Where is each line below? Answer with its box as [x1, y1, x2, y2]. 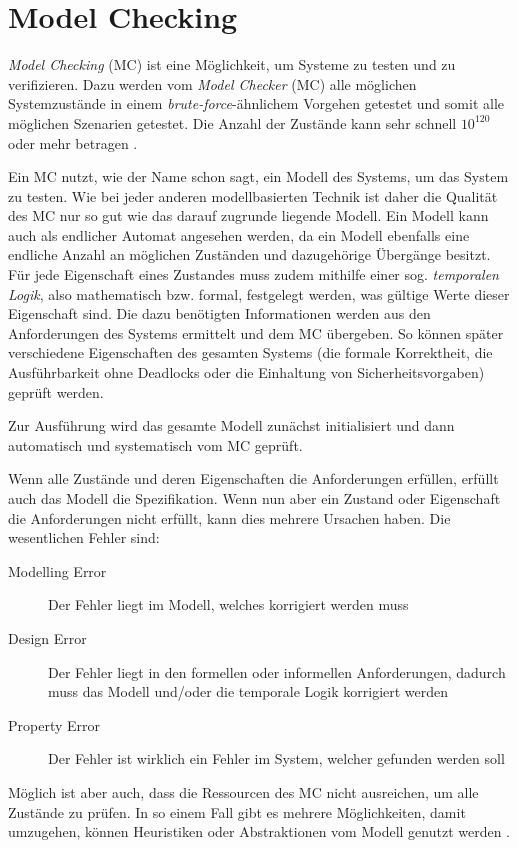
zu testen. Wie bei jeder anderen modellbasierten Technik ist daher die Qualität [8, 185, 498, 206]
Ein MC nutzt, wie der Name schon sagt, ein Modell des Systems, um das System [8, 166, 509, 187]
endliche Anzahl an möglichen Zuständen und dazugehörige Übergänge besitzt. [8, 244, 491, 265]
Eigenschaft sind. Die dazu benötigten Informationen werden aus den [8, 303, 431, 324]
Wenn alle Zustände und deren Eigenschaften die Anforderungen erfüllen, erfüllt [8, 468, 499, 489]
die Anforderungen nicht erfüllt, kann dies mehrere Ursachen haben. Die [8, 507, 451, 528]
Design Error [8, 627, 87, 648]
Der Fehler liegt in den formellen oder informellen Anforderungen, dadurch [48, 661, 506, 682]
